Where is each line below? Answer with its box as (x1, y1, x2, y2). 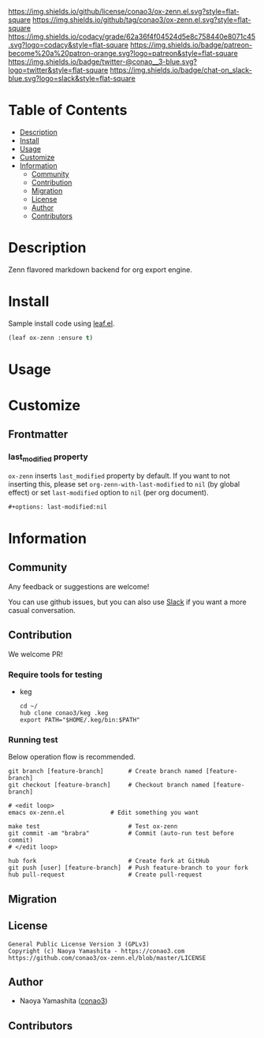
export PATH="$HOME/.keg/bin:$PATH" (19, 716, 140, 724)
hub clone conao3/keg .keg (19, 709, 109, 717)
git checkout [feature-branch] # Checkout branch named (8, 781, 210, 790)
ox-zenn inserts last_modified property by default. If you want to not (8, 471, 230, 480)
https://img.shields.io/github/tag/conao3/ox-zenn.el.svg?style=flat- (32, 15, 251, 24)
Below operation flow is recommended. (8, 752, 136, 762)
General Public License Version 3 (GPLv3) (8, 940, 150, 948)
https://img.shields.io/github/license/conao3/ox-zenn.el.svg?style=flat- (8, 7, 240, 16)
